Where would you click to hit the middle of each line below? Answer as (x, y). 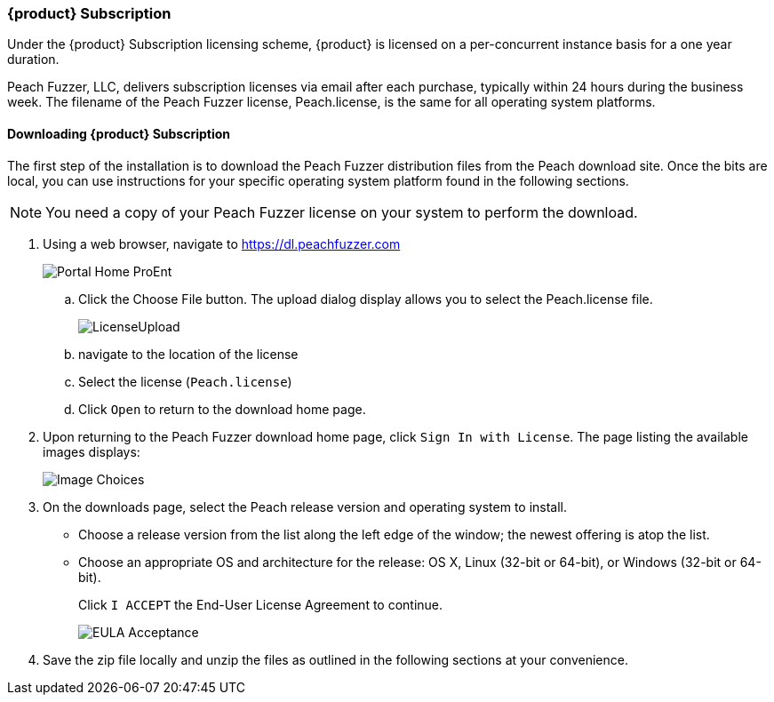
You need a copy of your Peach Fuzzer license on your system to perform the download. (342, 212)
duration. (33, 60)
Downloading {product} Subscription (119, 133)
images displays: (92, 451)
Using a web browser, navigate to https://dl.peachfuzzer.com (222, 243)
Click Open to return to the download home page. (222, 409)
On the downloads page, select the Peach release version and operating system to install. (305, 507)
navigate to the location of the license (188, 354)
